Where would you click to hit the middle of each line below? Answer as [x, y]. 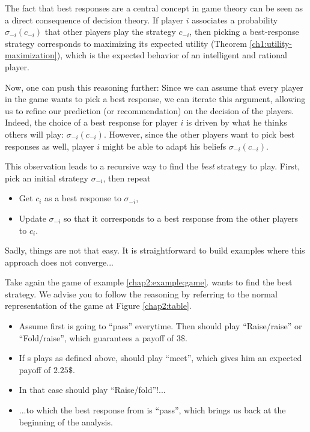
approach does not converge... [59, 262]
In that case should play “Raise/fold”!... [92, 390]
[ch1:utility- [271, 43]
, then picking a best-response [244, 32]
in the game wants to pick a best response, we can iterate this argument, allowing [155, 99]
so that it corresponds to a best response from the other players [181, 218]
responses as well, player [50, 146]
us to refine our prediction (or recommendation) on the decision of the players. [150, 110]
